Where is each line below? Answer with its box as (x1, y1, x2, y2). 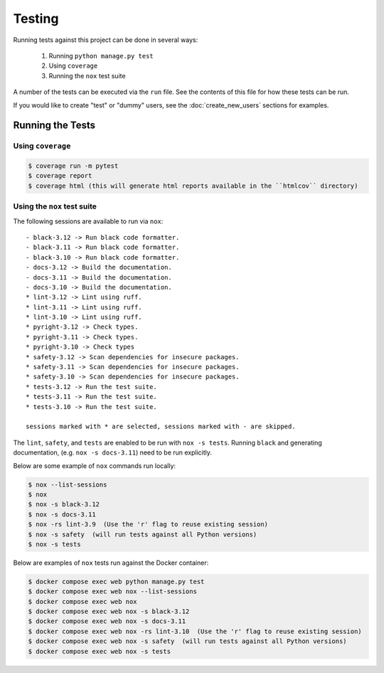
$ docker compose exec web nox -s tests (28, 647, 171, 655)
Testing (13, 11, 59, 26)
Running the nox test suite (48, 71, 126, 80)
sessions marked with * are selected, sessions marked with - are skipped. (26, 423, 296, 430)
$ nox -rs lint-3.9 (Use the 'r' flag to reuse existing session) (28, 520, 269, 529)
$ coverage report (28, 171, 92, 180)
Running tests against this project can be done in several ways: (13, 36, 198, 44)
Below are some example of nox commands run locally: (13, 461, 176, 470)
